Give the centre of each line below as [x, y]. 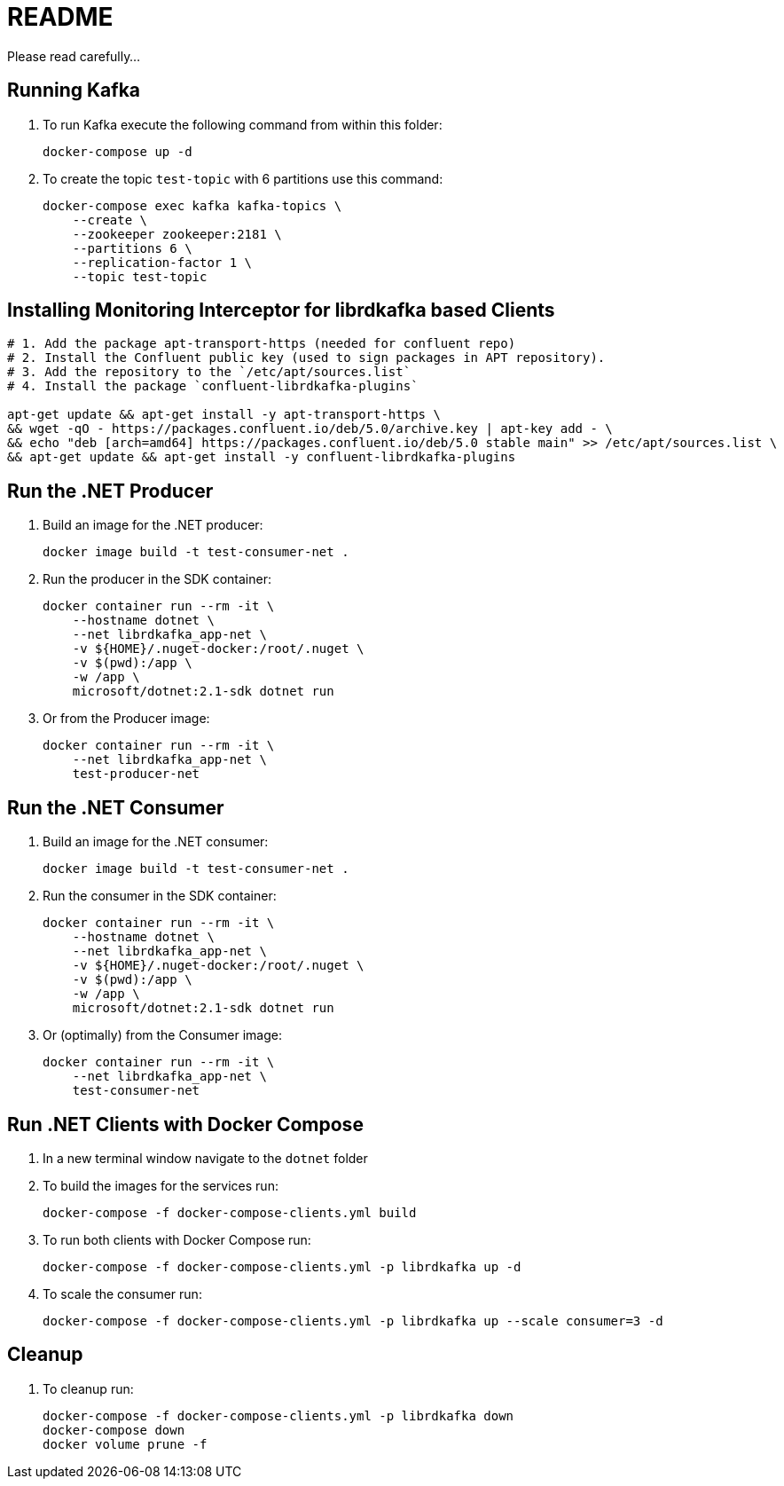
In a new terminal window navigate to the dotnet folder [205, 1158]
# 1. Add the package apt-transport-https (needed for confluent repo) [262, 344]
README [60, 17]
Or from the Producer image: [126, 719]
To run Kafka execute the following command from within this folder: [243, 124]
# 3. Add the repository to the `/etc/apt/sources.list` [209, 372]
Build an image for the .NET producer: [153, 525]
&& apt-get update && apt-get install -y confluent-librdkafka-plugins [262, 457]
